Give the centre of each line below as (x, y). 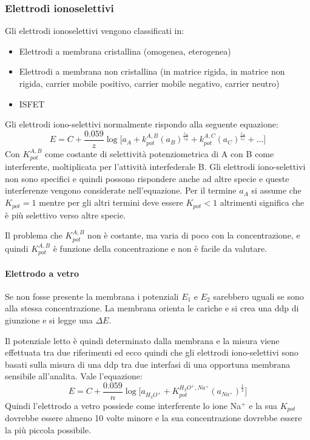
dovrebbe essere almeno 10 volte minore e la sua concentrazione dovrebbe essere (153, 418)
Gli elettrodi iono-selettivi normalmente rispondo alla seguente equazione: (142, 124)
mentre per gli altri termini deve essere (111, 202)
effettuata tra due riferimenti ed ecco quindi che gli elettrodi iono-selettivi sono (152, 352)
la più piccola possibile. (48, 430)
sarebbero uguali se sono (258, 296)
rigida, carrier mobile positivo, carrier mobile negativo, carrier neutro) (149, 83)
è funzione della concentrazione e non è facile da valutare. (160, 248)
